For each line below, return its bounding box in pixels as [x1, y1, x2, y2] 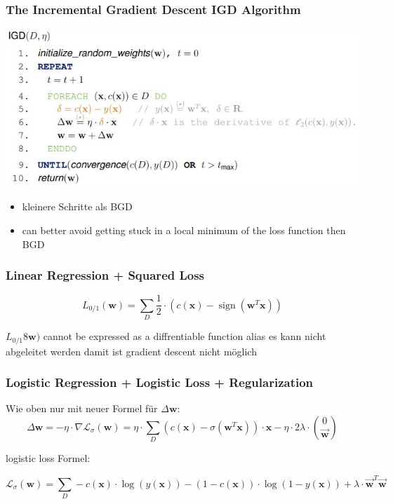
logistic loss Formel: [6, 451, 91, 465]
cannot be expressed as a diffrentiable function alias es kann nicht [43, 329, 326, 343]
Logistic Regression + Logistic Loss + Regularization [6, 374, 314, 391]
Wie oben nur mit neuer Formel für [6, 401, 158, 416]
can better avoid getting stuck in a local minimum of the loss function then [22, 222, 346, 237]
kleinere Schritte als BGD [22, 199, 133, 214]
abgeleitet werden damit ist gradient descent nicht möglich [6, 343, 257, 358]
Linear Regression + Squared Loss [6, 266, 205, 284]
